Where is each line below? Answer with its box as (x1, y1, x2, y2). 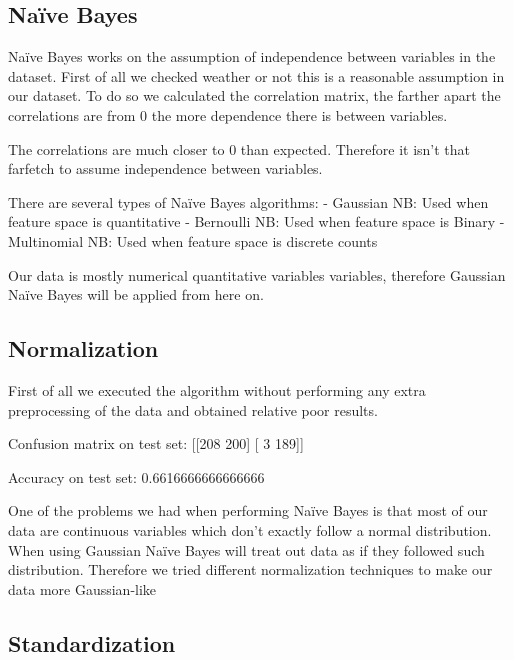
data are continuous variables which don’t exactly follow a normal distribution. (8, 519, 492, 540)
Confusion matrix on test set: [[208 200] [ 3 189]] (8, 433, 304, 454)
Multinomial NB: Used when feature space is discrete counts (8, 230, 378, 251)
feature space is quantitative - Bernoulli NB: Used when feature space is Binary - (8, 211, 505, 232)
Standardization (8, 627, 176, 658)
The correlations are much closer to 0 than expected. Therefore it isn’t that (8, 138, 471, 159)
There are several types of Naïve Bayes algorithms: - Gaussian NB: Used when (8, 191, 489, 212)
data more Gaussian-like (8, 578, 157, 599)
